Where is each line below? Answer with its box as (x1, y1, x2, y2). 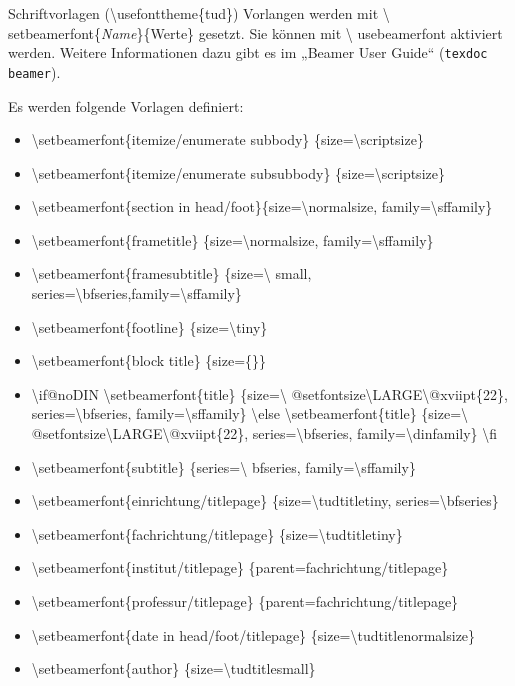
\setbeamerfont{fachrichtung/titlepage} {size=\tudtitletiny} (31, 523, 403, 544)
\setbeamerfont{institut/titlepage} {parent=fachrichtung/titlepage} (31, 557, 449, 578)
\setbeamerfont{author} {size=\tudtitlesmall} (31, 658, 316, 679)
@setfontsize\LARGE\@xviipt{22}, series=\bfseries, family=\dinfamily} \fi (31, 423, 498, 444)
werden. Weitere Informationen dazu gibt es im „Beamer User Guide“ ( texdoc (8, 42, 488, 63)
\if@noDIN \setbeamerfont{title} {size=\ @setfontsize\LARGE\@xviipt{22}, (31, 383, 508, 404)
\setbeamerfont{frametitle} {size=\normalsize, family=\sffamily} (31, 229, 434, 250)
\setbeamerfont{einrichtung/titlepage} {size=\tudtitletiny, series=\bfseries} (31, 490, 499, 511)
